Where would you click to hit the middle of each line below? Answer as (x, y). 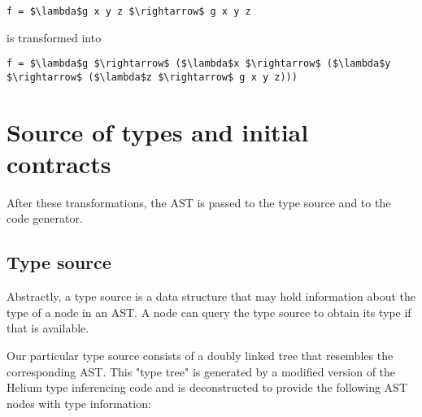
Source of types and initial (158, 131)
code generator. (45, 218)
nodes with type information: (79, 403)
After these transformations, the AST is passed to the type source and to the (199, 202)
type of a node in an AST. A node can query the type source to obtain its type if (209, 312)
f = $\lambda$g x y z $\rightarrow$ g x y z (129, 11)
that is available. (48, 328)
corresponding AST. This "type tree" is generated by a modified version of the (201, 371)
